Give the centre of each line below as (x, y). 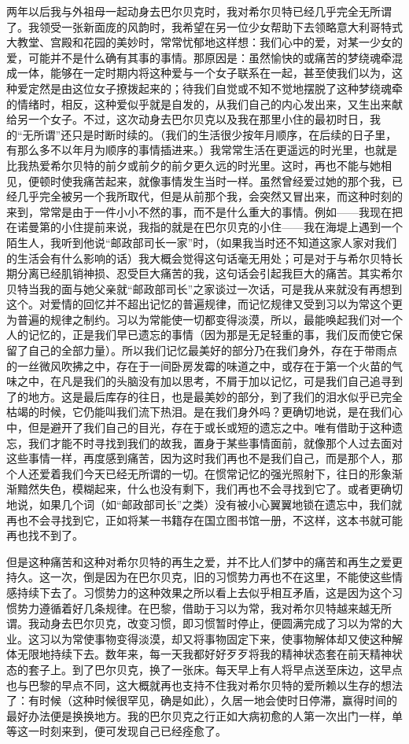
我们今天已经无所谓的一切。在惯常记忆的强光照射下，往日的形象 (226, 473)
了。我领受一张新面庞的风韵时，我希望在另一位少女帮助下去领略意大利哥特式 (204, 26)
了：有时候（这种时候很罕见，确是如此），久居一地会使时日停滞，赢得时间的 (202, 700)
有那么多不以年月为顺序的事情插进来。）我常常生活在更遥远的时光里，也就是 (202, 150)
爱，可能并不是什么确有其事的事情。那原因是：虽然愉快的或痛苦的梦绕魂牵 (199, 57)
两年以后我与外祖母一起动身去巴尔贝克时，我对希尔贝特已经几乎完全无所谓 (199, 11)
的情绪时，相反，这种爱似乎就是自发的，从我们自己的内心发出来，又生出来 (199, 103)
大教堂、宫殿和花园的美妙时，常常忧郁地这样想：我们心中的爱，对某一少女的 (204, 42)
